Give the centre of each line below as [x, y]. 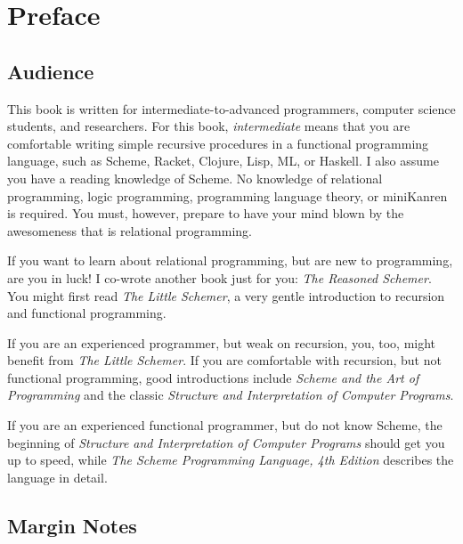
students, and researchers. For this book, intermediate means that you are [209, 126]
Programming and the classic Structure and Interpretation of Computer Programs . [231, 395]
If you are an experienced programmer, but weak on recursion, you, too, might [222, 342]
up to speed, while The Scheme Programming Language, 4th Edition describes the [231, 460]
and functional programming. [87, 313]
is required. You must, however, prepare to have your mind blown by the [206, 213]
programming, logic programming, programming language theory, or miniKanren [227, 195]
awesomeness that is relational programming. [130, 230]
